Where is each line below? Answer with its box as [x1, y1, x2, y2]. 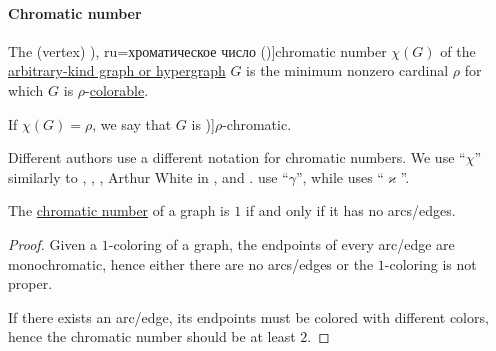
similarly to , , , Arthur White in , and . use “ [8, 166, 289, 187]
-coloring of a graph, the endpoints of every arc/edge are [108, 233, 455, 254]
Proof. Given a [8, 233, 98, 254]
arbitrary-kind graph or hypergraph [8, 60, 226, 81]
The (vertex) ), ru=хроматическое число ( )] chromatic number [8, 40, 387, 61]
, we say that [92, 113, 172, 134]
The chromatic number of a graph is [8, 200, 230, 221]
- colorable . [85, 79, 149, 100]
